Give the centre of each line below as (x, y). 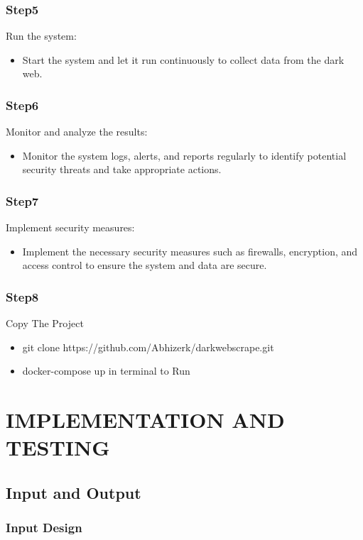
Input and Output (74, 492)
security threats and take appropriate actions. (122, 169)
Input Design (44, 528)
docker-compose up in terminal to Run (106, 371)
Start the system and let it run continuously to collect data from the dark (183, 59)
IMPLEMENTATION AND (145, 420)
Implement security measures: (70, 227)
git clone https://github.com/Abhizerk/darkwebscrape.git (148, 347)
